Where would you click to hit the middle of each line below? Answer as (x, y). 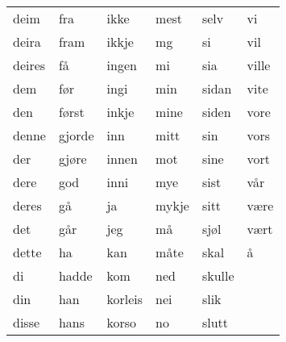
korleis (125, 299)
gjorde (76, 135)
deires (29, 65)
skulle (218, 275)
